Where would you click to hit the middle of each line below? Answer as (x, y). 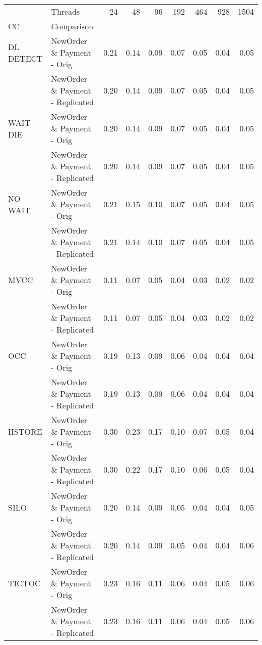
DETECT (25, 58)
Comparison (72, 26)
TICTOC (24, 583)
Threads (65, 11)
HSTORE (25, 431)
